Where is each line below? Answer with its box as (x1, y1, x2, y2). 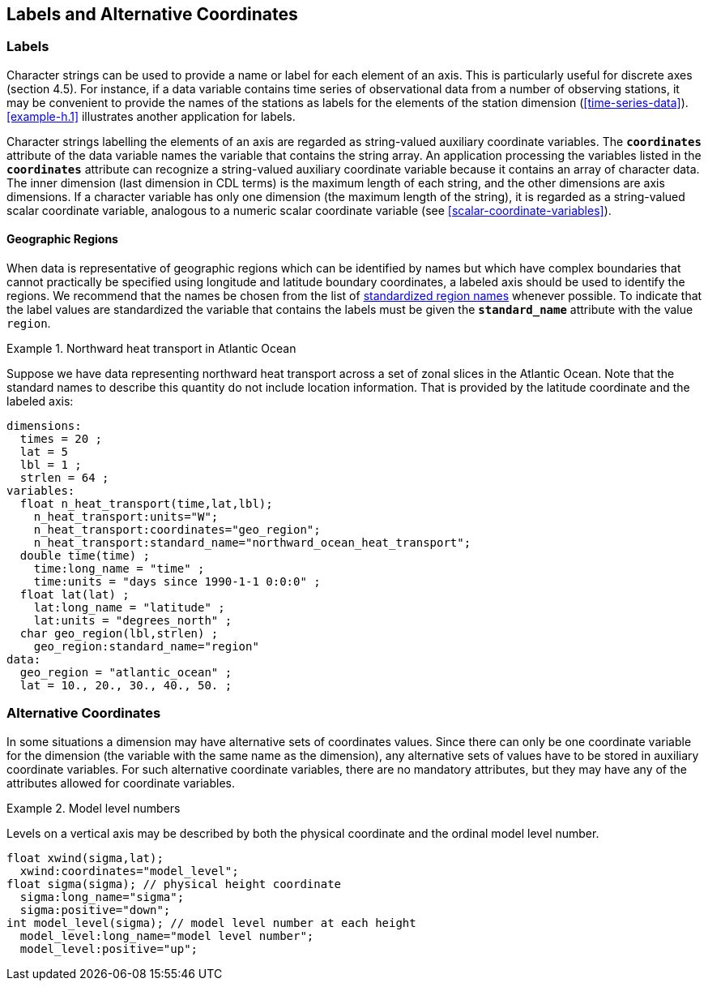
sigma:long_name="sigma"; (19, 890, 185, 903)
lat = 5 (19, 445, 68, 459)
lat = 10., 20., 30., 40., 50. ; (19, 679, 232, 693)
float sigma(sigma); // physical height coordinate (6, 877, 342, 890)
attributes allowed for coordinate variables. (6, 775, 235, 790)
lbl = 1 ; (19, 458, 82, 472)
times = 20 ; (19, 432, 103, 446)
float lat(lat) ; (19, 588, 130, 602)
